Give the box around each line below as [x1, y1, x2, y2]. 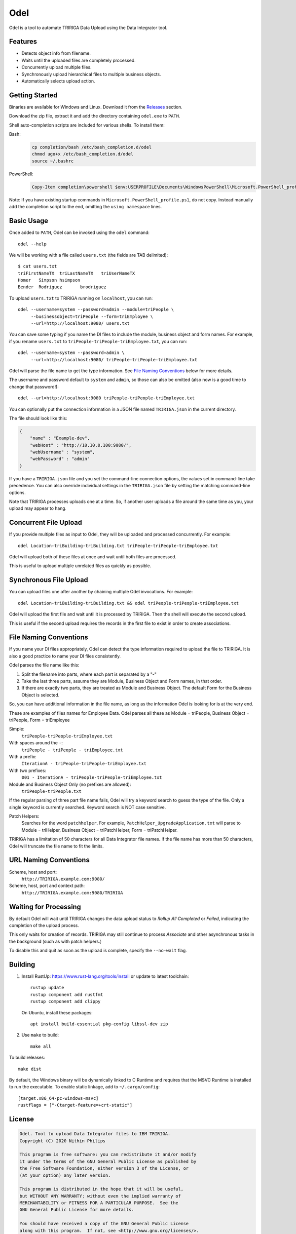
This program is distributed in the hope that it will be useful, [19, 1186, 184, 1192]
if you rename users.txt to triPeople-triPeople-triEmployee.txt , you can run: [9, 338, 187, 344]
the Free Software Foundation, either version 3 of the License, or [19, 1165, 189, 1171]
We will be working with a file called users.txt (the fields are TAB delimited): [9, 252, 168, 258]
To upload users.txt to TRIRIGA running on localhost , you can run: [9, 295, 153, 301]
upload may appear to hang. [9, 505, 67, 511]
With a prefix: [9, 753, 37, 760]
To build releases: [9, 1054, 45, 1061]
